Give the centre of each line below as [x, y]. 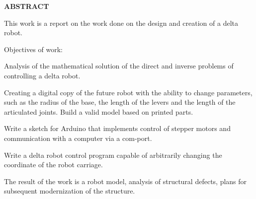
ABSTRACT [27, 6]
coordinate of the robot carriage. [53, 165]
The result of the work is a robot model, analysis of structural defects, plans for [126, 181]
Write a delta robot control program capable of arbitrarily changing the [113, 155]
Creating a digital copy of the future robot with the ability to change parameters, [128, 92]
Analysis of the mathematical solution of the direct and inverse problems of [119, 66]
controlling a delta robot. [42, 75]
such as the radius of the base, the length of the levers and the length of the [120, 102]
